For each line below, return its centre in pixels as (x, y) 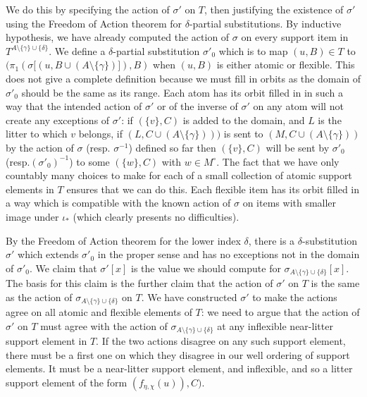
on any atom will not (298, 106)
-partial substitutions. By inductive (265, 23)
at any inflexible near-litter (275, 325)
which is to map (253, 50)
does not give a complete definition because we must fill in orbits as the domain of (183, 78)
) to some (89, 161)
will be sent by (298, 147)
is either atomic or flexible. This (286, 65)
